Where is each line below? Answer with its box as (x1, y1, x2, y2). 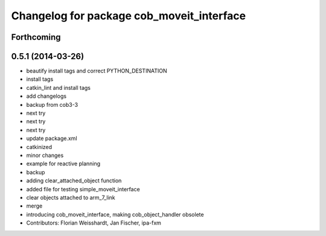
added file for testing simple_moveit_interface (26, 185, 140, 193)
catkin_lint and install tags (26, 84, 91, 91)
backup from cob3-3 (26, 101, 78, 108)
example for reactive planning (26, 160, 101, 167)
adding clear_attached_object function (26, 177, 122, 184)
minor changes (26, 151, 64, 159)
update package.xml (26, 135, 78, 142)
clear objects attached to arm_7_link (26, 194, 116, 201)
